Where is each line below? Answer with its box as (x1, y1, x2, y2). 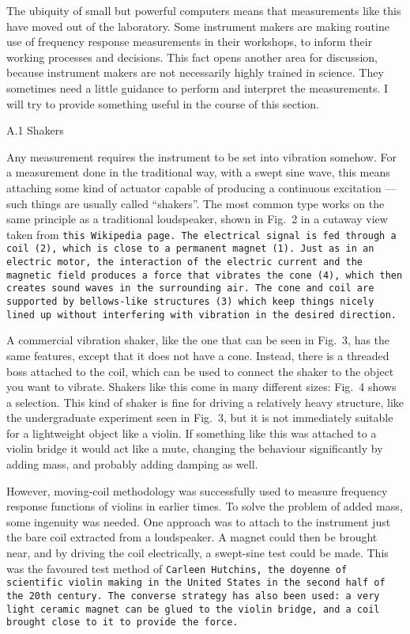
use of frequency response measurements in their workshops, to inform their (6, 33, 373, 50)
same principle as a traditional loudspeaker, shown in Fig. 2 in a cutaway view (6, 211, 388, 227)
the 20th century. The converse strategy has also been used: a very (6, 590, 380, 602)
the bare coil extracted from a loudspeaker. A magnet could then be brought (6, 529, 378, 545)
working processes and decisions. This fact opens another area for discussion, (6, 48, 378, 65)
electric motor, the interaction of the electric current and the (6, 256, 363, 268)
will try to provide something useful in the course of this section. (6, 95, 320, 112)
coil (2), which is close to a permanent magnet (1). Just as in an (6, 243, 374, 255)
